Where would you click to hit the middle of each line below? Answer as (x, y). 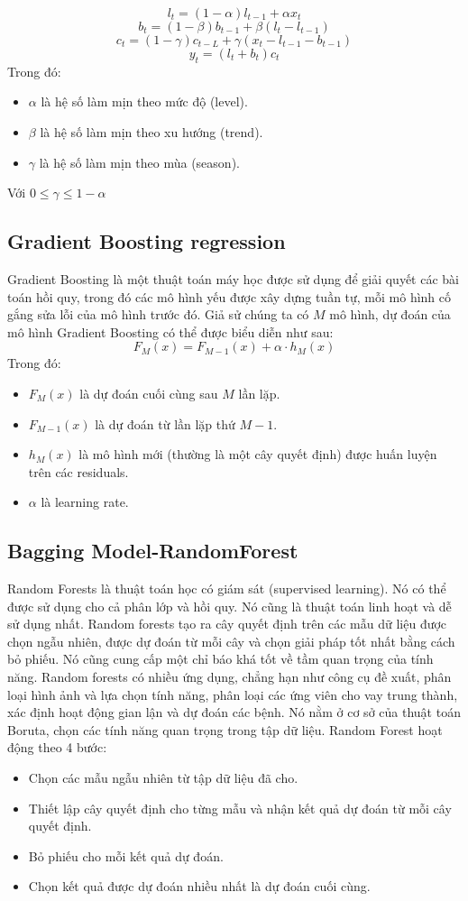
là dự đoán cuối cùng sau (149, 393)
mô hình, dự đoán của (390, 314)
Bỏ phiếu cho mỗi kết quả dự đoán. (126, 855)
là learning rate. (85, 502)
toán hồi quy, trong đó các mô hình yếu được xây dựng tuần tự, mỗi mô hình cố (229, 296)
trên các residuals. (78, 471)
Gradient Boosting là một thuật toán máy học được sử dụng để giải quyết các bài (233, 278)
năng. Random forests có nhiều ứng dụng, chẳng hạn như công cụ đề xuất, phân (229, 677)
